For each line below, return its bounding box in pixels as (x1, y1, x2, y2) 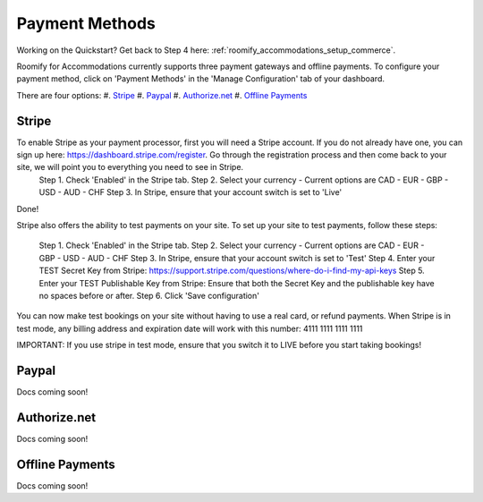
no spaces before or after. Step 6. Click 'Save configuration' (38, 290, 259, 301)
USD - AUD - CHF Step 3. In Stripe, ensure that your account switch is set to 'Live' (38, 187, 343, 198)
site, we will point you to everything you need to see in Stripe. (16, 162, 244, 173)
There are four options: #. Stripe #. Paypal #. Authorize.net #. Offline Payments (16, 89, 308, 100)
